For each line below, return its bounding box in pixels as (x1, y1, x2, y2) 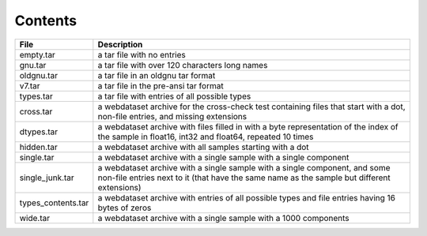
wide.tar (19, 212, 51, 223)
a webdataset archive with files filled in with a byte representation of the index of (97, 121, 399, 132)
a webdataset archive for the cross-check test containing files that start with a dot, (97, 101, 406, 112)
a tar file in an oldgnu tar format (97, 69, 216, 81)
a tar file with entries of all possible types (97, 91, 251, 102)
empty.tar (19, 49, 55, 60)
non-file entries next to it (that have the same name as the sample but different (97, 172, 391, 183)
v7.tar (19, 80, 40, 91)
